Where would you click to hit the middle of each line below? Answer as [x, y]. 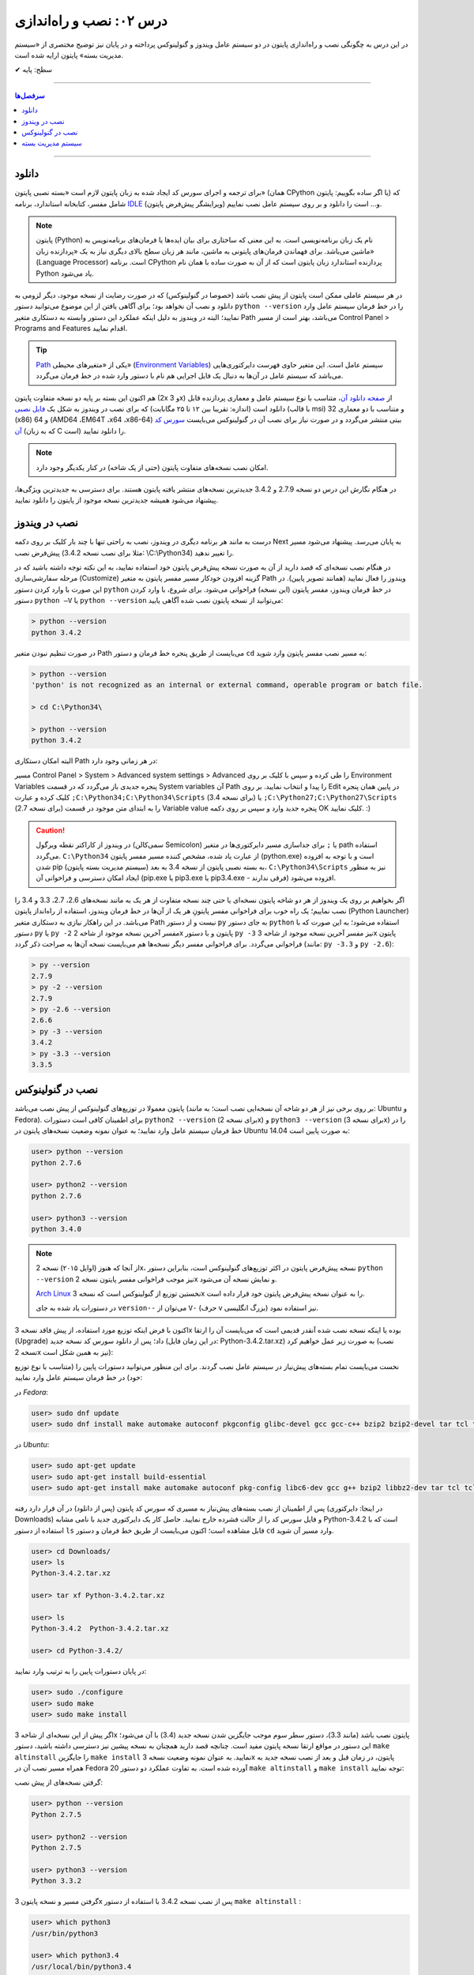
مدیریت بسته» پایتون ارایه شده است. [69, 55]
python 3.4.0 [56, 1229]
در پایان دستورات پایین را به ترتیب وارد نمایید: [81, 1672]
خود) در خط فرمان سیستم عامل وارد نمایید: [79, 1378]
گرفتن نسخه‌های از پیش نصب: [58, 1782]
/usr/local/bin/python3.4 [81, 1966]
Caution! [51, 830]
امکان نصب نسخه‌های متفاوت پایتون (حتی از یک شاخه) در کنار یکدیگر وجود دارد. [152, 467]
